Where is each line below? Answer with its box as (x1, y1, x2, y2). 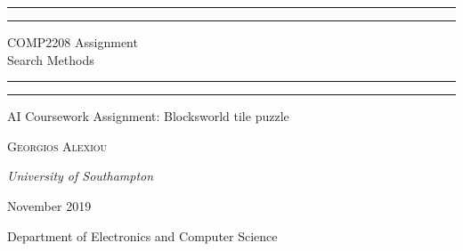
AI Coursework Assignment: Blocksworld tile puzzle (7, 107, 289, 125)
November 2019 (7, 196, 92, 215)
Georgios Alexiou (7, 136, 108, 155)
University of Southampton (7, 166, 154, 185)
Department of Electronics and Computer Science (7, 226, 278, 245)
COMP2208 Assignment (7, 33, 138, 51)
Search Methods (7, 50, 94, 69)
